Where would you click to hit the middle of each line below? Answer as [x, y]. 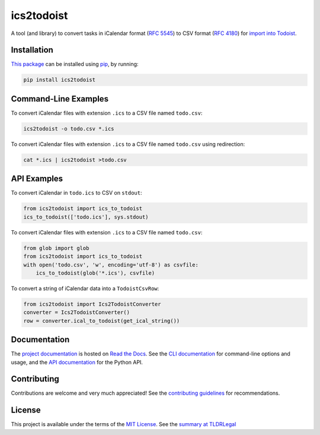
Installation [32, 50]
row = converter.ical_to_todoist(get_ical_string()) [102, 321]
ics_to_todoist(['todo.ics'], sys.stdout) [86, 217]
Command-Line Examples [60, 99]
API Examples [37, 179]
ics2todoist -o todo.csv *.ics [69, 128]
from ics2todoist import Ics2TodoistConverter [92, 304]
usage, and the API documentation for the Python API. [77, 362]
